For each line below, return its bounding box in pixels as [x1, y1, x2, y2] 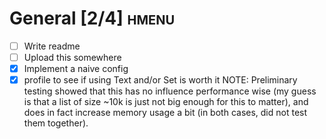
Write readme [23, 40, 81, 52]
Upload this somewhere [23, 52, 122, 63]
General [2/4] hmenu [9, 7, 176, 30]
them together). [23, 117, 89, 129]
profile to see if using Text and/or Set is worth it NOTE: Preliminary [23, 74, 298, 86]
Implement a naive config [23, 63, 129, 75]
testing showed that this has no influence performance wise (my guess [23, 85, 317, 97]
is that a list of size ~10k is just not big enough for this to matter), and [23, 96, 309, 108]
